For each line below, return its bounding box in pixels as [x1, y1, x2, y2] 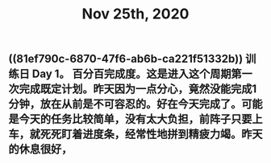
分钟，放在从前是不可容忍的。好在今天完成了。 [8, 97, 242, 111]
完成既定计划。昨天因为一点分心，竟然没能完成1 [19, 82, 257, 96]
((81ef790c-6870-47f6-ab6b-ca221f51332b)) [8, 52, 244, 66]
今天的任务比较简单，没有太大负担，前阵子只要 [19, 112, 252, 126]
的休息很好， [8, 142, 73, 157]
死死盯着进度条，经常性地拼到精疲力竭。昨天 [40, 128, 263, 141]
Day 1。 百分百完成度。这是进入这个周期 [31, 67, 231, 81]
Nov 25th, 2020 [81, 5, 190, 23]
